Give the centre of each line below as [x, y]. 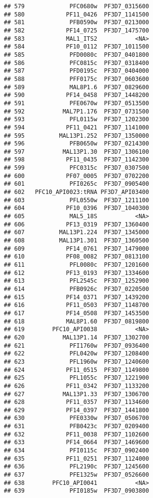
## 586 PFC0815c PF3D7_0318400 [76, 63]
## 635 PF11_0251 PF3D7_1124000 [76, 458]
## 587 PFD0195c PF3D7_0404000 [76, 71]
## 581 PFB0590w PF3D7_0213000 [76, 23]
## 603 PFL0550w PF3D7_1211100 [76, 200]
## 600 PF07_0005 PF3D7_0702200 [76, 176]
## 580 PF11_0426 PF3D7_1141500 [76, 14]
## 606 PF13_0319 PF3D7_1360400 [76, 224]
